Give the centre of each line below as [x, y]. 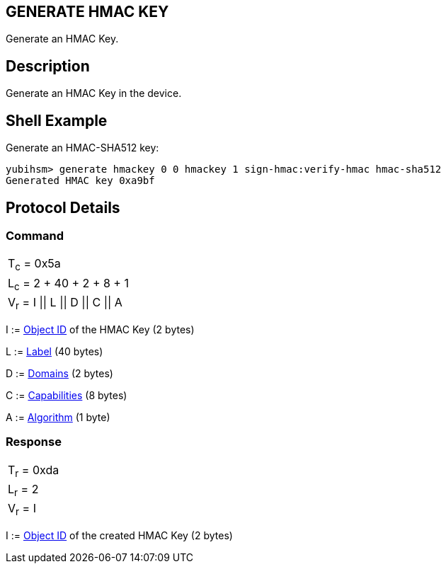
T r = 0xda [34, 471]
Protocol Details [63, 207]
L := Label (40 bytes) [55, 351]
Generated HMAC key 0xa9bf [80, 181]
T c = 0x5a [34, 265]
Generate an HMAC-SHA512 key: [82, 148]
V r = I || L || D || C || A [65, 303]
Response [34, 442]
